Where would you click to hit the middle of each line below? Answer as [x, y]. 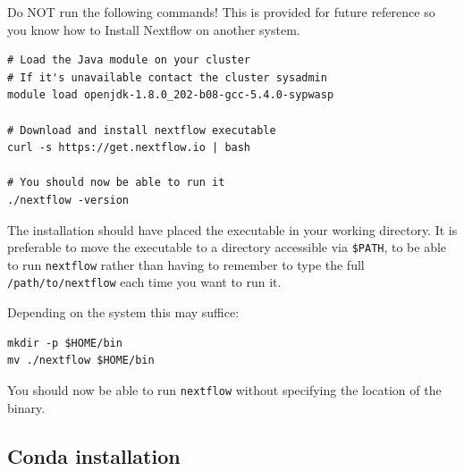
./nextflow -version [68, 200]
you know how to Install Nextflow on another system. [154, 29]
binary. [26, 407]
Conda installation [94, 455]
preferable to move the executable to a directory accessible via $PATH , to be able [227, 247]
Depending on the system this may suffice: [123, 312]
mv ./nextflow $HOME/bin [81, 361]
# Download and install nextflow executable [142, 130]
